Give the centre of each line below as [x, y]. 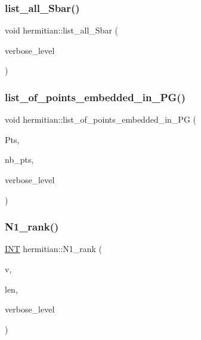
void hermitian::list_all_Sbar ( [61, 30]
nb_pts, [19, 160]
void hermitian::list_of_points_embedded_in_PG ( [101, 119]
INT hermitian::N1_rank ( [54, 249]
